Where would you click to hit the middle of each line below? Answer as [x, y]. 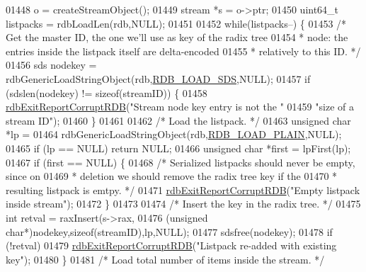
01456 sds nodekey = [51, 65]
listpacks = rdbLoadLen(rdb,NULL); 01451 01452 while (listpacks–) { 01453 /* [176, 23]
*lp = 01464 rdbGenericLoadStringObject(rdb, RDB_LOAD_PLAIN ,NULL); [174, 134]
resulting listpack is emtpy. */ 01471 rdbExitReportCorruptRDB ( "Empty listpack [183, 189]
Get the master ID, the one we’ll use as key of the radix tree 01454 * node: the [177, 37]
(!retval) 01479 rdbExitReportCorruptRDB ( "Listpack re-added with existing [171, 245]
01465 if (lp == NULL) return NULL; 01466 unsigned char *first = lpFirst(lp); [178, 148]
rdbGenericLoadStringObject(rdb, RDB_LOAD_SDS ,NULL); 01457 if [158, 78]
